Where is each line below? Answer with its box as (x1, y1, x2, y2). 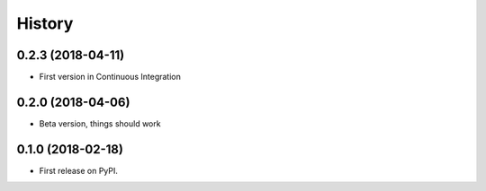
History (16, 13, 74, 33)
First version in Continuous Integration (39, 72, 182, 82)
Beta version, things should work (39, 117, 161, 129)
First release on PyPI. (39, 165, 119, 176)
